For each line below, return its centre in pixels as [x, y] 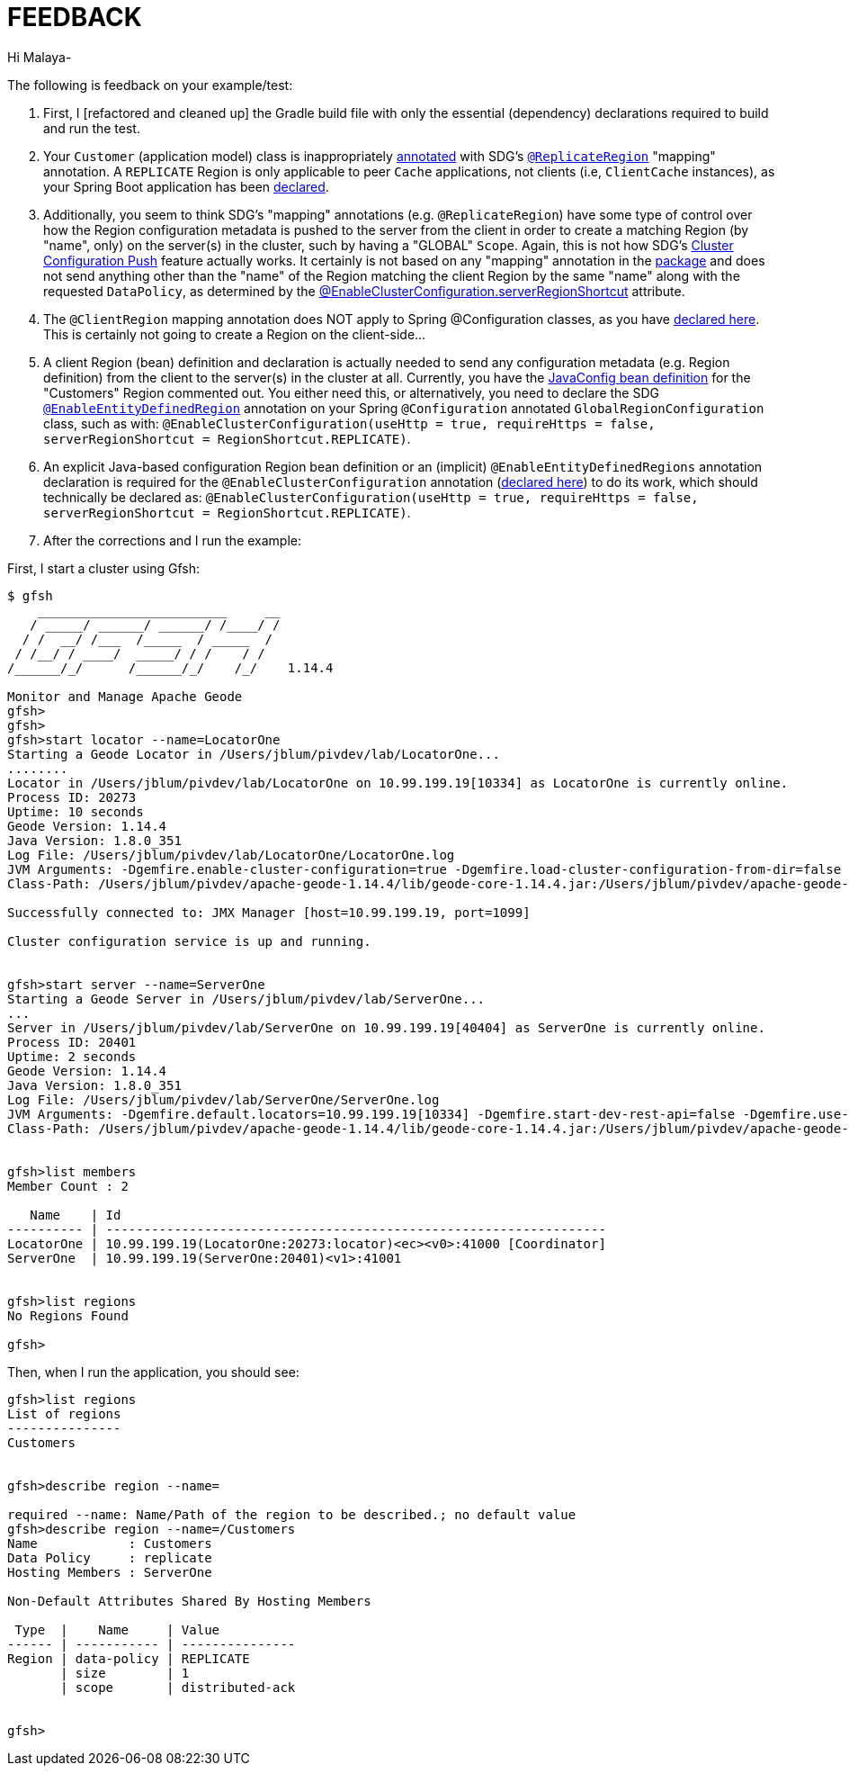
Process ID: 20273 [72, 797]
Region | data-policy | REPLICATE [129, 1658]
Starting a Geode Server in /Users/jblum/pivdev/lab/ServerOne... [246, 999]
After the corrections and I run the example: [173, 540]
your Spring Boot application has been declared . [186, 186]
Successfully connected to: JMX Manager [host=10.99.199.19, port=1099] [269, 912]
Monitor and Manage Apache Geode [125, 696]
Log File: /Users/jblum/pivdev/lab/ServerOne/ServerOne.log [223, 1099]
